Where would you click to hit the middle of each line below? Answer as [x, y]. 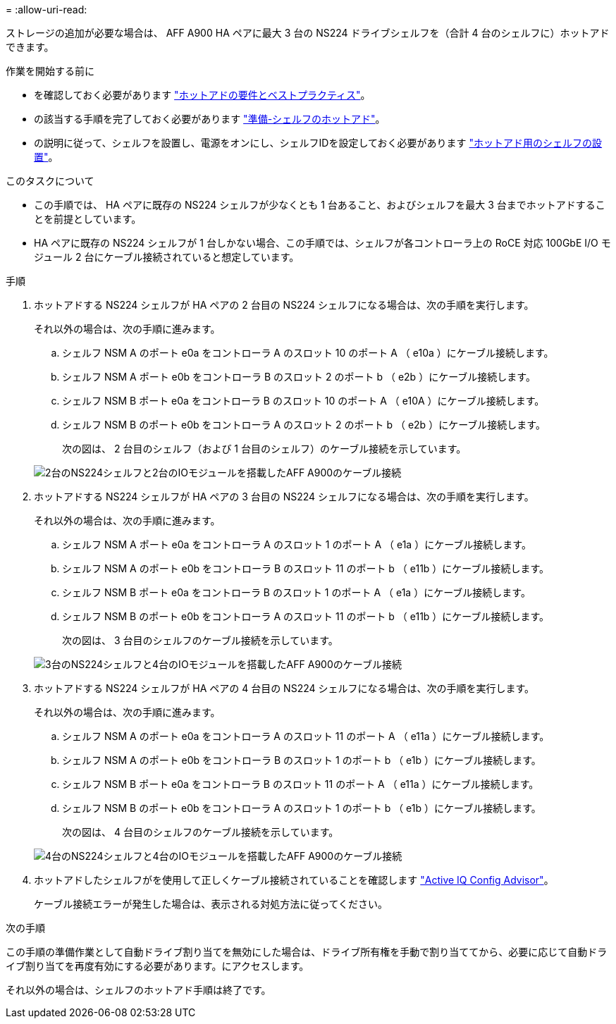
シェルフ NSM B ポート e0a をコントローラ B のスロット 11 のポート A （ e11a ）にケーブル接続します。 [301, 784]
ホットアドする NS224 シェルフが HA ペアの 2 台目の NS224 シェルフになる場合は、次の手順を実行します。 [284, 305]
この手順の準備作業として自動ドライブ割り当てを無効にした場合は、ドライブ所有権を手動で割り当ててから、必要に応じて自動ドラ [307, 952]
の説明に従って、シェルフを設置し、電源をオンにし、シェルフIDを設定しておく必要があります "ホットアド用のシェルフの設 [318, 143]
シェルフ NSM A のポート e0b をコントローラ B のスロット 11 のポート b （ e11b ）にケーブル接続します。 [306, 568]
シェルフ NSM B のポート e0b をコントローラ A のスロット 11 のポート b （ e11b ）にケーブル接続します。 [306, 616]
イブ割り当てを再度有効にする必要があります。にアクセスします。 [158, 966]
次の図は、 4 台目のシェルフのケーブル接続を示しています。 [201, 832]
